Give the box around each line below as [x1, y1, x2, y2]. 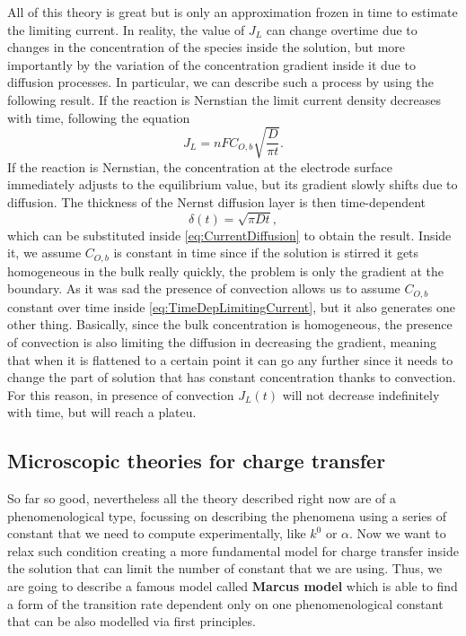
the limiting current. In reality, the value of [7, 20, 245, 39]
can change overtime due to [266, 20, 418, 39]
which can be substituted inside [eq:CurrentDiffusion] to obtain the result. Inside [7, 225, 452, 244]
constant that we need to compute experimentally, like [7, 524, 306, 543]
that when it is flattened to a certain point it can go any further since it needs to [7, 350, 453, 369]
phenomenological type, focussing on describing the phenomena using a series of [7, 506, 446, 525]
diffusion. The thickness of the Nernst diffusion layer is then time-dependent [7, 192, 426, 211]
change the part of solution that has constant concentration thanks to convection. [7, 368, 456, 387]
